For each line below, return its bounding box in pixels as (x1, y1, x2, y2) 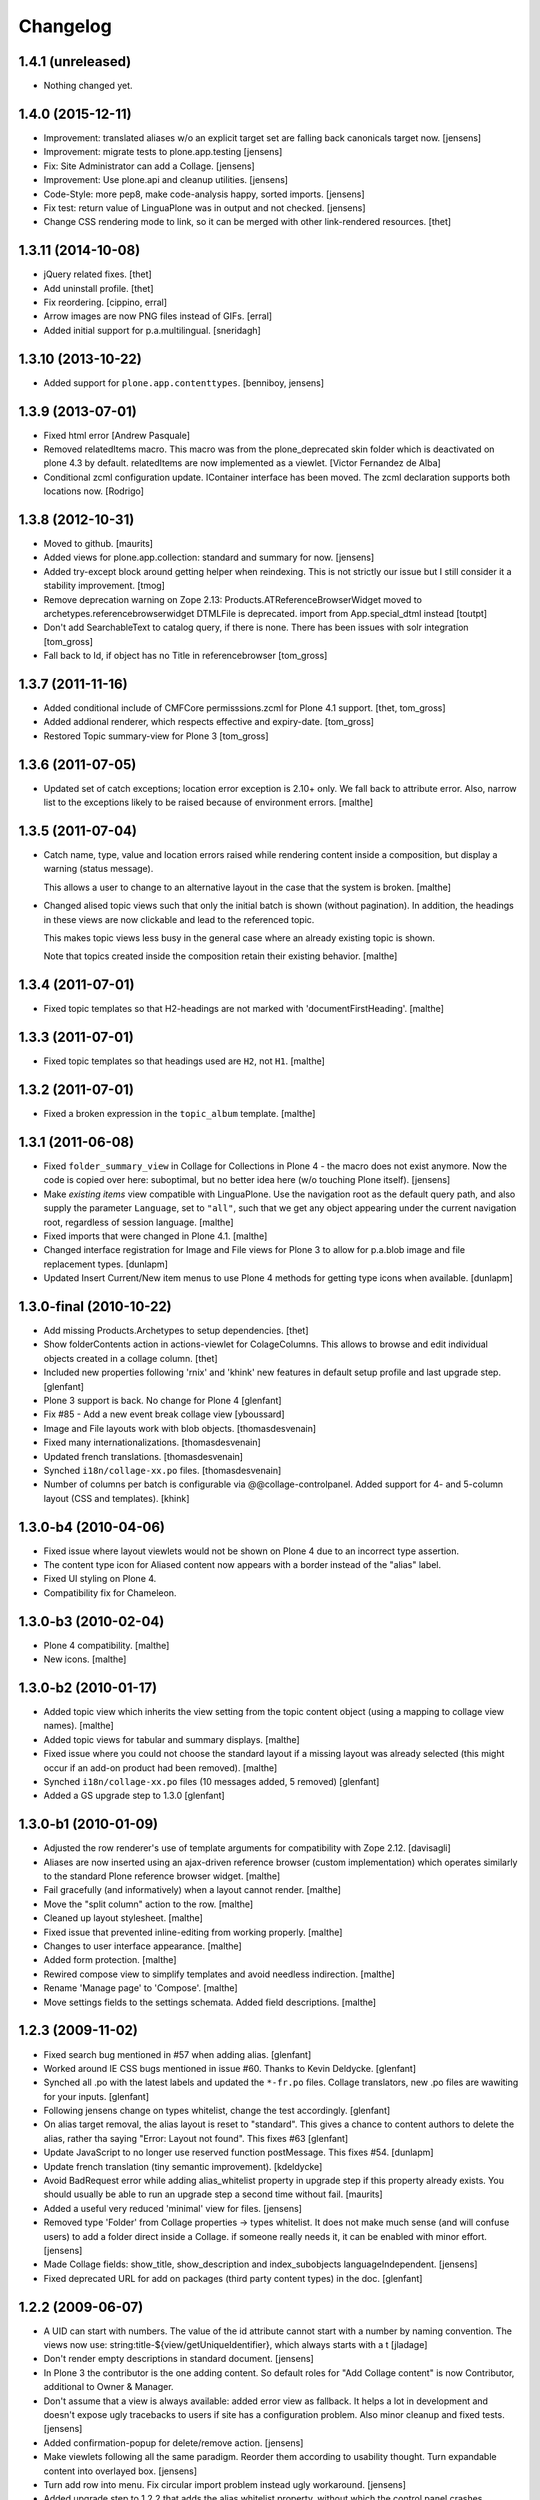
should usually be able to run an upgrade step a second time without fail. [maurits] (43, 2188, 384, 2200)
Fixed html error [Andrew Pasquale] (43, 429, 190, 441)
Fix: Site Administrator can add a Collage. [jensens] (43, 160, 255, 172)
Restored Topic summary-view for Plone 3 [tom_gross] (43, 730, 269, 742)
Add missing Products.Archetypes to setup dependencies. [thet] (43, 1325, 309, 1337)
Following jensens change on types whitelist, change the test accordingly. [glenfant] (43, 2105, 391, 2117)
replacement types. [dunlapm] (43, 1258, 169, 1270)
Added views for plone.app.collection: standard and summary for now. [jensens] (43, 551, 375, 564)
